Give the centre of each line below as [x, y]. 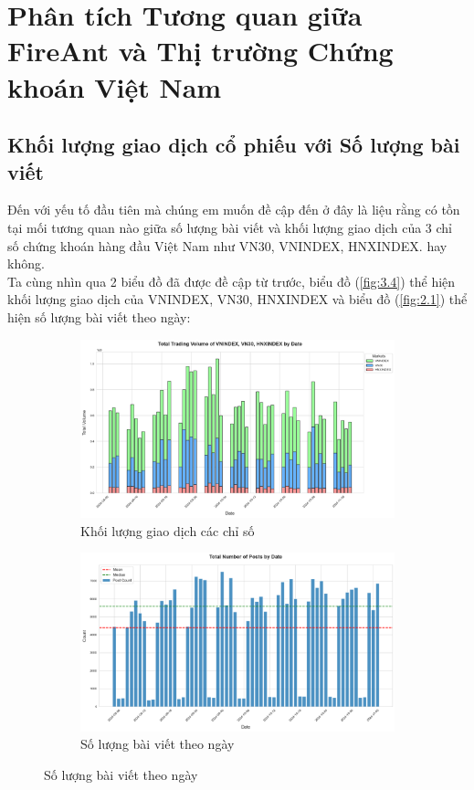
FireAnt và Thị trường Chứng [200, 51]
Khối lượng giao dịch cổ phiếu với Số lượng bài [234, 145]
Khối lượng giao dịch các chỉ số [168, 530]
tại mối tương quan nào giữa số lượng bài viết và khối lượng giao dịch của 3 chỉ [230, 227]
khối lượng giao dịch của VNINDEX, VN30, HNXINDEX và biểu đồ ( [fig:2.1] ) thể [237, 299]
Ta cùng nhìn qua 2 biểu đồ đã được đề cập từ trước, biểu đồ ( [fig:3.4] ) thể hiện [232, 281]
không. [26, 263]
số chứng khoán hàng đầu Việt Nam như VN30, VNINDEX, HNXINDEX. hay [227, 245]
